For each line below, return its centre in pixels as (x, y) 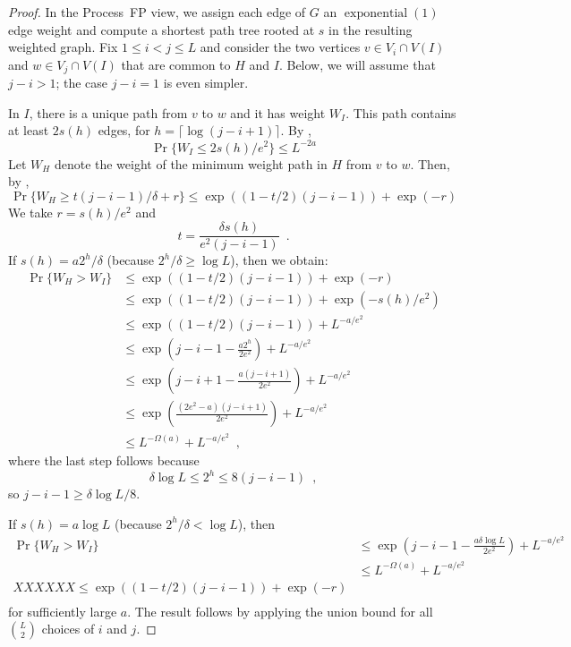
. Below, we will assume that (357, 64)
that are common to (176, 64)
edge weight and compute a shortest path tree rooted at (162, 29)
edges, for (124, 130)
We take (30, 212)
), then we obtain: (279, 260)
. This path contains (401, 112)
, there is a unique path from (108, 112)
